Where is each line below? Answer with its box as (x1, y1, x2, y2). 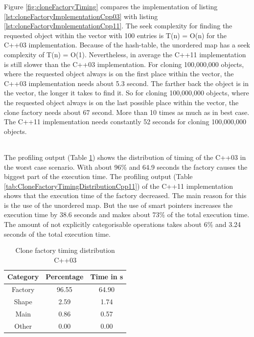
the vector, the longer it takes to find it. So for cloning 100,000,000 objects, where (4, 88, 249, 98)
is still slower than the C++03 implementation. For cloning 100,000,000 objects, (4, 59, 244, 69)
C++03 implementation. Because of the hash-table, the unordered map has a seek (4, 40, 250, 50)
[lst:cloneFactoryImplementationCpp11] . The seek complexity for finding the (4, 21, 232, 31)
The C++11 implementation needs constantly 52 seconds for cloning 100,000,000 (4, 116, 246, 127)
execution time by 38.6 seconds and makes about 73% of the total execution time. (4, 209, 250, 220)
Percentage (46, 271, 84, 282)
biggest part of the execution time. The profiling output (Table (4, 171, 193, 181)
